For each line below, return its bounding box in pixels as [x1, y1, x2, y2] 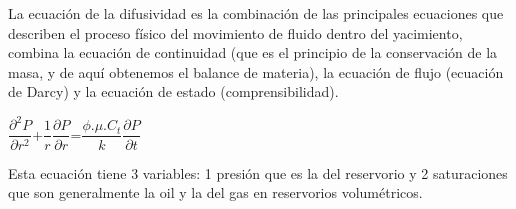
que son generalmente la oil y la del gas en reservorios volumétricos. [8, 182, 423, 203]
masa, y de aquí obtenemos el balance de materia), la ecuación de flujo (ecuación [8, 61, 504, 82]
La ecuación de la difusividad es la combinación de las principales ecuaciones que [8, 3, 504, 23]
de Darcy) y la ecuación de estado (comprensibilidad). [8, 81, 339, 102]
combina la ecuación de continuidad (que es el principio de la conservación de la [8, 42, 498, 63]
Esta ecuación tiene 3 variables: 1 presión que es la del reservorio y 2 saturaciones [8, 162, 508, 183]
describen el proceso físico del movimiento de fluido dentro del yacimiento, [8, 22, 463, 43]
